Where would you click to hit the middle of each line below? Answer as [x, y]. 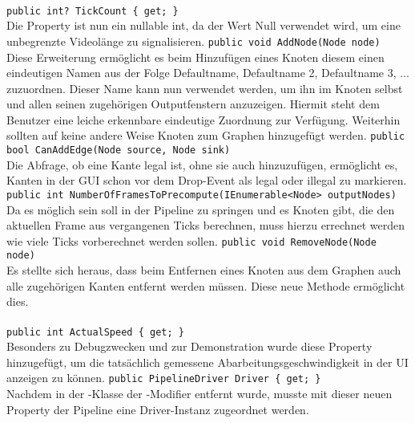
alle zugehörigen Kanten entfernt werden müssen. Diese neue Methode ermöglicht [206, 285]
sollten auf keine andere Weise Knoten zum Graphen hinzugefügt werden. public [206, 135]
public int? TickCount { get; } [93, 11]
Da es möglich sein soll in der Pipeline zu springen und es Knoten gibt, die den [201, 209]
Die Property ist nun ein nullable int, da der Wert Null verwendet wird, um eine [203, 25]
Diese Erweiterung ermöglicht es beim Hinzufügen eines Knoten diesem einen [195, 57]
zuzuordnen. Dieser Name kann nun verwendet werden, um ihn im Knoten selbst [205, 88]
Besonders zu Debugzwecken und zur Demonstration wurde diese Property [189, 346]
